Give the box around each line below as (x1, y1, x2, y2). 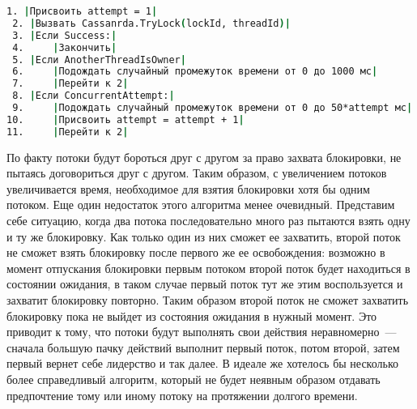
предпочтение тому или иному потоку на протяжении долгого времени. (6, 386, 358, 403)
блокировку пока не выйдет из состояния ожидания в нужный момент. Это (6, 307, 377, 324)
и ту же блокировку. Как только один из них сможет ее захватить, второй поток (6, 228, 401, 245)
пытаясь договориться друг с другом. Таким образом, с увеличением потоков (6, 164, 387, 181)
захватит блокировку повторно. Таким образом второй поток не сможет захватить (6, 291, 409, 308)
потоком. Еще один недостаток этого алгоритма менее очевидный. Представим (6, 196, 395, 213)
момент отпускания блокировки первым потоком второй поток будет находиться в (6, 259, 411, 276)
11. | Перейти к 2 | (6, 126, 129, 138)
